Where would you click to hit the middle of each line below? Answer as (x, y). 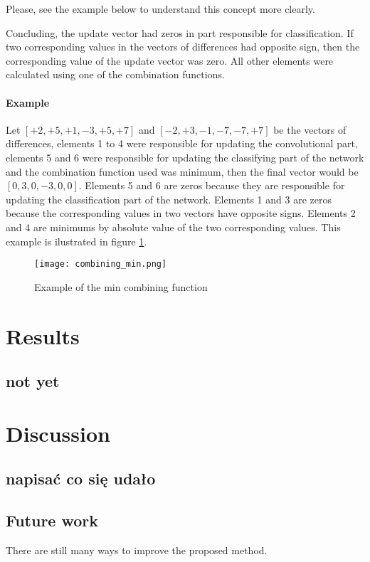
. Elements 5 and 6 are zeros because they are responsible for (212, 185)
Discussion (58, 433)
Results (43, 335)
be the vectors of (310, 129)
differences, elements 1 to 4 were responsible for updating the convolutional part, (182, 143)
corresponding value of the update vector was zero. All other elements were (170, 60)
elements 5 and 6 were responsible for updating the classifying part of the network (185, 157)
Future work (52, 520)
